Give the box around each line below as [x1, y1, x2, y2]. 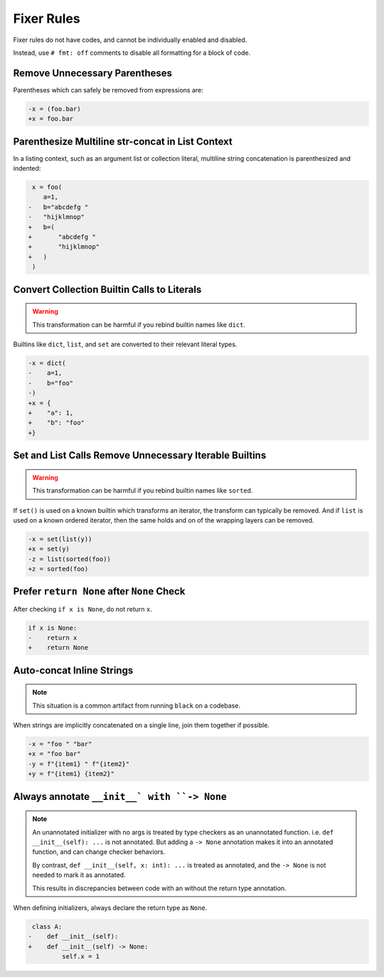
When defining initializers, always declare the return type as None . [13, 903, 208, 912]
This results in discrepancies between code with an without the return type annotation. [32, 884, 287, 892]
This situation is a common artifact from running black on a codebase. [32, 701, 241, 710]
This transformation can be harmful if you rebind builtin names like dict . [32, 320, 245, 329]
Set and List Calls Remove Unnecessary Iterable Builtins [13, 449, 267, 461]
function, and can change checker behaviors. [32, 848, 166, 856]
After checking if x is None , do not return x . [13, 604, 152, 613]
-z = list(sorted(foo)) [28, 555, 112, 563]
